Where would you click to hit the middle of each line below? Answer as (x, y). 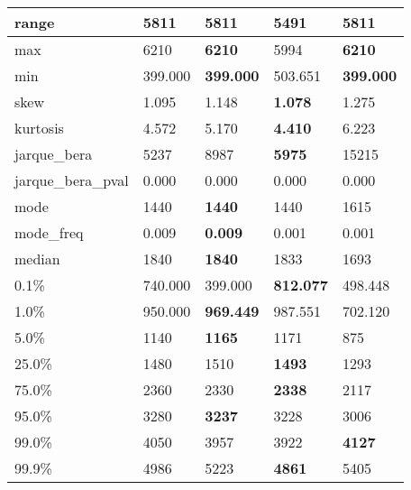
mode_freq (49, 232)
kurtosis (39, 128)
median (37, 259)
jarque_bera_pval (72, 180)
